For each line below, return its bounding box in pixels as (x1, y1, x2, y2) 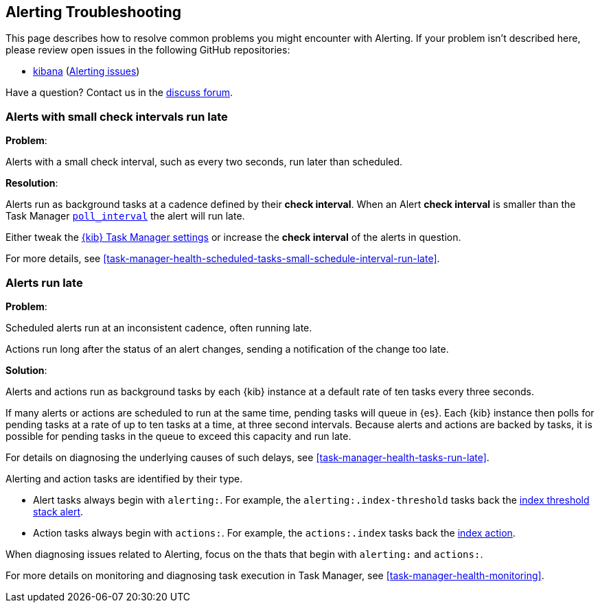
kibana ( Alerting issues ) (33, 65, 140, 78)
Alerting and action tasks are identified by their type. (5, 472, 243, 484)
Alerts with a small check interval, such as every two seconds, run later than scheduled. (5, 156, 403, 168)
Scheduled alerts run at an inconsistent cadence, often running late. (5, 321, 312, 334)
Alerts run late (5, 275, 83, 290)
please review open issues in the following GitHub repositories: (5, 44, 290, 56)
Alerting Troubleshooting (5, 3, 182, 21)
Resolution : (5, 177, 58, 189)
